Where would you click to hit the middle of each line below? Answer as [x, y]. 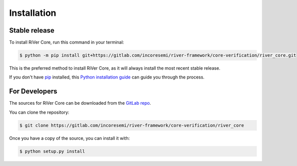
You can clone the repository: [39, 112]
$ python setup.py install [52, 151]
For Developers [33, 91]
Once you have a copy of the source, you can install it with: [70, 138]
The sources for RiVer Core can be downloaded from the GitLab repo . [80, 103]
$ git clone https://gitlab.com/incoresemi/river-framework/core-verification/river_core [132, 125]
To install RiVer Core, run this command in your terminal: [67, 42]
